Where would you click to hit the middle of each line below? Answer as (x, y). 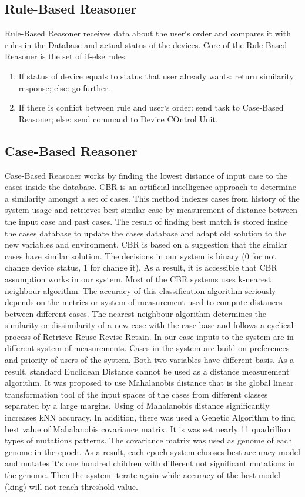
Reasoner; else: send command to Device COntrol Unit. (118, 119)
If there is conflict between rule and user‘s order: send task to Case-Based (151, 107)
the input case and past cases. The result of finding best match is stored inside (146, 221)
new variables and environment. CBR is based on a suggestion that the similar (146, 244)
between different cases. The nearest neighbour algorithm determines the (135, 313)
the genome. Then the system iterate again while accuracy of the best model (143, 475)
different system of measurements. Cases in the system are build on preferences (147, 348)
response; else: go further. (64, 87)
